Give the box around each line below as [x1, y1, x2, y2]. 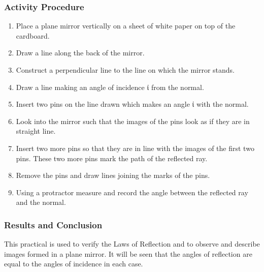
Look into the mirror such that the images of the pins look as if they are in [16, 115, 250, 126]
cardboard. [16, 30, 50, 41]
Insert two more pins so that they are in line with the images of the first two [16, 142, 254, 153]
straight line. [16, 126, 56, 136]
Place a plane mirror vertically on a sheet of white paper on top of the [16, 20, 236, 31]
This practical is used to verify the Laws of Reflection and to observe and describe [4, 238, 260, 249]
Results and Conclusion [4, 218, 103, 231]
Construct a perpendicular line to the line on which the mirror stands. [16, 65, 235, 75]
